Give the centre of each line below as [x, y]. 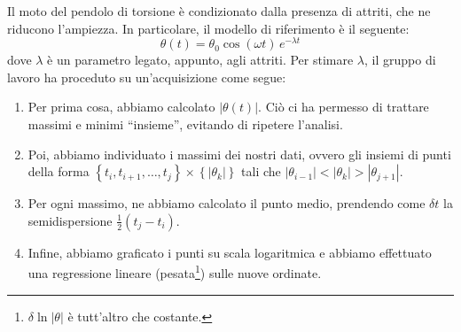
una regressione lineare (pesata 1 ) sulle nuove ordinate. [175, 272]
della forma [59, 171]
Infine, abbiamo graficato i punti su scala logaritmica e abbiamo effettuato [230, 252]
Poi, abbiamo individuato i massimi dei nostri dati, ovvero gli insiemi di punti [239, 154]
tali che [261, 171]
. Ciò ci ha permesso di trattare [344, 107]
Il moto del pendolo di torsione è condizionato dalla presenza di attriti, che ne [219, 11]
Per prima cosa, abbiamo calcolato [121, 107]
